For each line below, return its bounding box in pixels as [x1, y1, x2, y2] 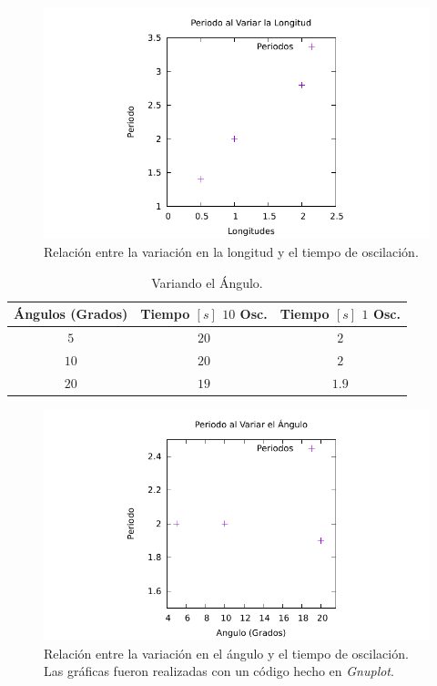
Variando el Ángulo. [151, 272, 263, 292]
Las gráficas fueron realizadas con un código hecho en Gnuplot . [44, 661, 394, 681]
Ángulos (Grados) [14, 304, 128, 323]
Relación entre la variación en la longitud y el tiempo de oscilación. [44, 241, 419, 261]
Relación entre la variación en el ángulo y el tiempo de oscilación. [44, 643, 409, 662]
